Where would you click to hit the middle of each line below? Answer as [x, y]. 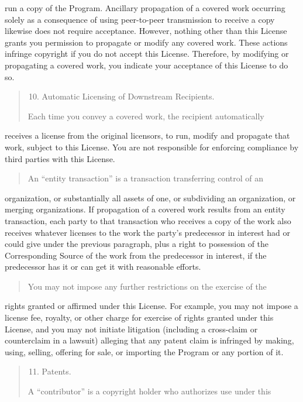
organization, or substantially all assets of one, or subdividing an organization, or [150, 197]
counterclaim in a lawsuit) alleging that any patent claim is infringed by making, [149, 340]
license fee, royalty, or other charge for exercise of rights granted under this [139, 317]
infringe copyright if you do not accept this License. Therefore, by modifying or [147, 54]
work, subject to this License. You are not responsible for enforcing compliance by [152, 147]
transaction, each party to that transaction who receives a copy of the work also [148, 220]
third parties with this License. [60, 158]
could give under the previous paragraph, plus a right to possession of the [137, 244]
